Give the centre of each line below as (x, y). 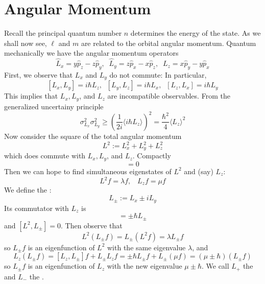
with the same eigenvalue (147, 247)
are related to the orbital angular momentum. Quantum (168, 43)
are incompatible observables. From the (169, 96)
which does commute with (45, 156)
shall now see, (26, 43)
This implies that (31, 96)
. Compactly (152, 156)
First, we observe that (39, 74)
